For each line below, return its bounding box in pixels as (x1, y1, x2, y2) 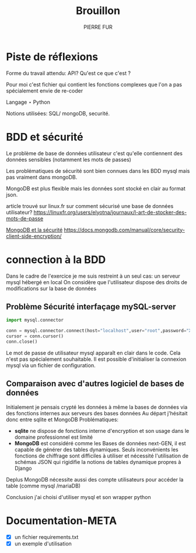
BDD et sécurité (6, 130, 83, 144)
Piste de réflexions (6, 50, 99, 63)
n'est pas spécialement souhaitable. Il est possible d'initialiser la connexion (6, 356, 187, 363)
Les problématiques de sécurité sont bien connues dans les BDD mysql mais (6, 167, 190, 174)
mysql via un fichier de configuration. (6, 361, 96, 368)
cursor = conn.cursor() (6, 333, 64, 339)
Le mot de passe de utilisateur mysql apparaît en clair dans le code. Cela (6, 349, 181, 356)
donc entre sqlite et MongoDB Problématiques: (6, 416, 118, 423)
